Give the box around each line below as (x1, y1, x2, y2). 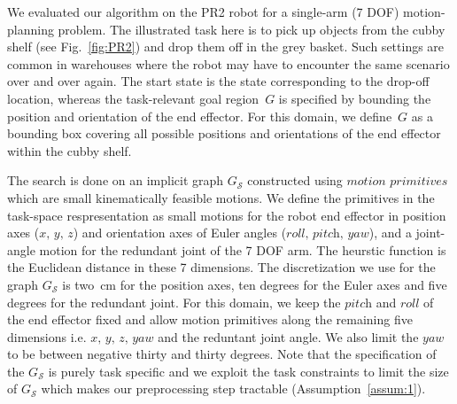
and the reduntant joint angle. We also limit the (158, 327, 419, 346)
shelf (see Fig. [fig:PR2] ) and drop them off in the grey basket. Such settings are (7, 37, 445, 56)
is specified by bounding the (278, 89, 431, 107)
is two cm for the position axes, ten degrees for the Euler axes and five (62, 275, 447, 293)
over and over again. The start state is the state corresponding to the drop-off (7, 72, 430, 90)
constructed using (247, 171, 343, 190)
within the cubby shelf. (7, 141, 132, 159)
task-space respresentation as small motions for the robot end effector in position (7, 206, 446, 224)
